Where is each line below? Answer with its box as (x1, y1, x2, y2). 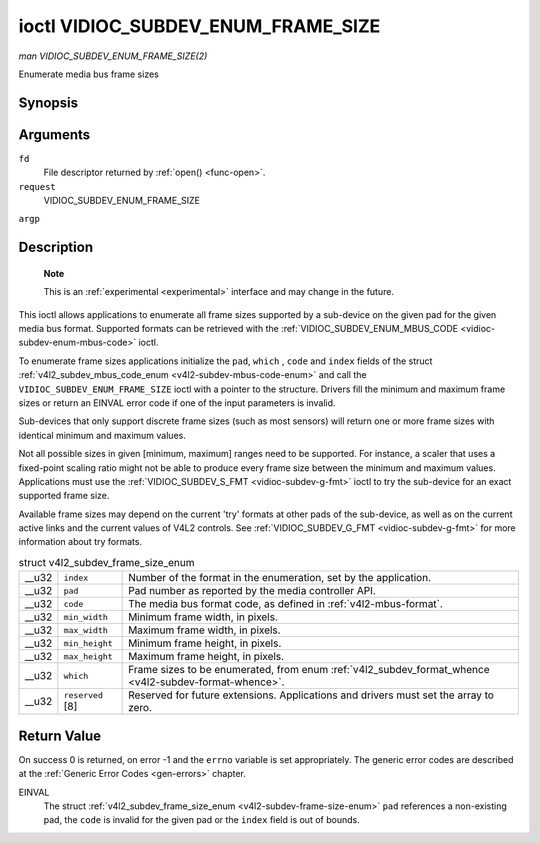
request (18, 181, 57, 192)
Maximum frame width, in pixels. (128, 623, 281, 637)
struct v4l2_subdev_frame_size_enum (18, 556, 195, 570)
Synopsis (18, 94, 79, 111)
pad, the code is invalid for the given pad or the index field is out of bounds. (43, 814, 360, 826)
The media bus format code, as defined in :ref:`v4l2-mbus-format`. (128, 597, 444, 611)
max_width (63, 625, 109, 635)
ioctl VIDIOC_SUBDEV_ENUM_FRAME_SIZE (18, 15, 381, 37)
